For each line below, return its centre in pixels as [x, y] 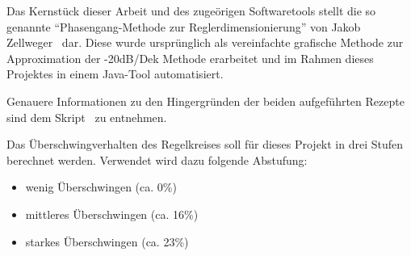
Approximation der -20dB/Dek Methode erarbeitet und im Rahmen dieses [190, 58]
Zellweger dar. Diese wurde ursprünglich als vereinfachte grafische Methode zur [205, 42]
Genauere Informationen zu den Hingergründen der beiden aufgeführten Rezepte [205, 101]
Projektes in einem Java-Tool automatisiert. [115, 74]
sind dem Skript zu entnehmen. [87, 117]
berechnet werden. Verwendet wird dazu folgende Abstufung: [157, 159]
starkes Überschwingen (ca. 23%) [107, 241]
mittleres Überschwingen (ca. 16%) [112, 214]
